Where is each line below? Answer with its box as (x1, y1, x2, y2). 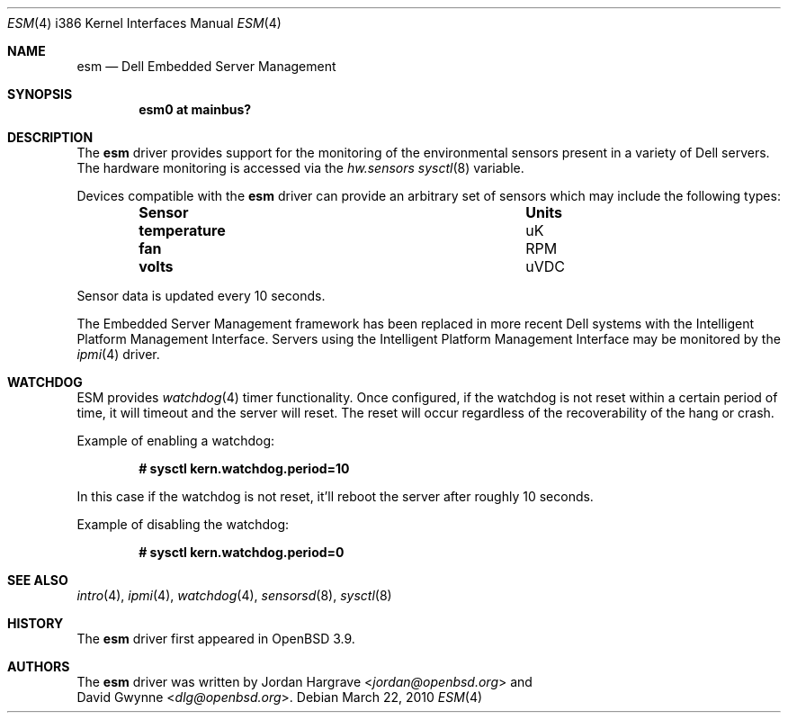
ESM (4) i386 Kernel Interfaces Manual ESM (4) (7, 15, 282, 31)
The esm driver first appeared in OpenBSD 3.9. (76, 631, 355, 646)
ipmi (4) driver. (76, 346, 160, 362)
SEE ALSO (7, 572, 68, 588)
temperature (139, 221, 226, 239)
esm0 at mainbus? (139, 102, 252, 117)
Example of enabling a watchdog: (76, 433, 275, 448)
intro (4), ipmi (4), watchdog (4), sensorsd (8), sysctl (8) (76, 588, 392, 603)
